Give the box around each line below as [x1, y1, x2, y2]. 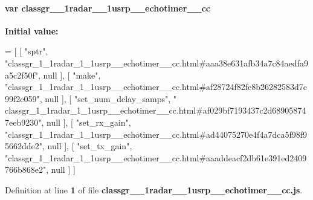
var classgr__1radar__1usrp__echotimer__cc [5, 1, 210, 14]
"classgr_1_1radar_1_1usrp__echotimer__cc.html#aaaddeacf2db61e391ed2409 [5, 151, 307, 164]
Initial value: [5, 24, 59, 37]
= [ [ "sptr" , [5, 45, 48, 57]
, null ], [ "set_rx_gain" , [41, 115, 131, 128]
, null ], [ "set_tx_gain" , [42, 140, 132, 152]
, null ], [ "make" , [38, 68, 101, 81]
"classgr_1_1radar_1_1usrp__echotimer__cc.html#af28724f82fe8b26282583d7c [5, 80, 307, 93]
